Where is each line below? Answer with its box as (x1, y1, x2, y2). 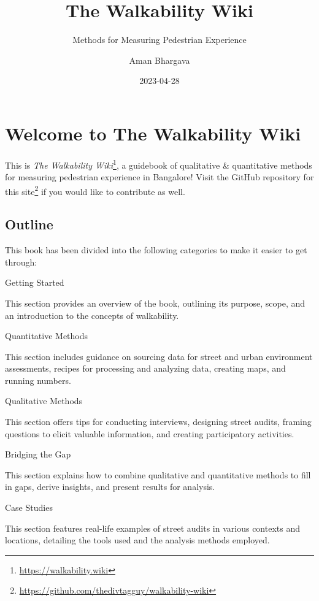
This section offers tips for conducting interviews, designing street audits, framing (5, 415, 312, 428)
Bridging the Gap (5, 448, 71, 461)
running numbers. (5, 373, 71, 386)
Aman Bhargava (129, 53, 190, 66)
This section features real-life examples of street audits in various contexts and (5, 521, 301, 534)
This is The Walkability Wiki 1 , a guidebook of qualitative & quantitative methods (5, 156, 312, 171)
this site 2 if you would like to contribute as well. (5, 183, 185, 197)
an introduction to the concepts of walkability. (5, 308, 179, 321)
